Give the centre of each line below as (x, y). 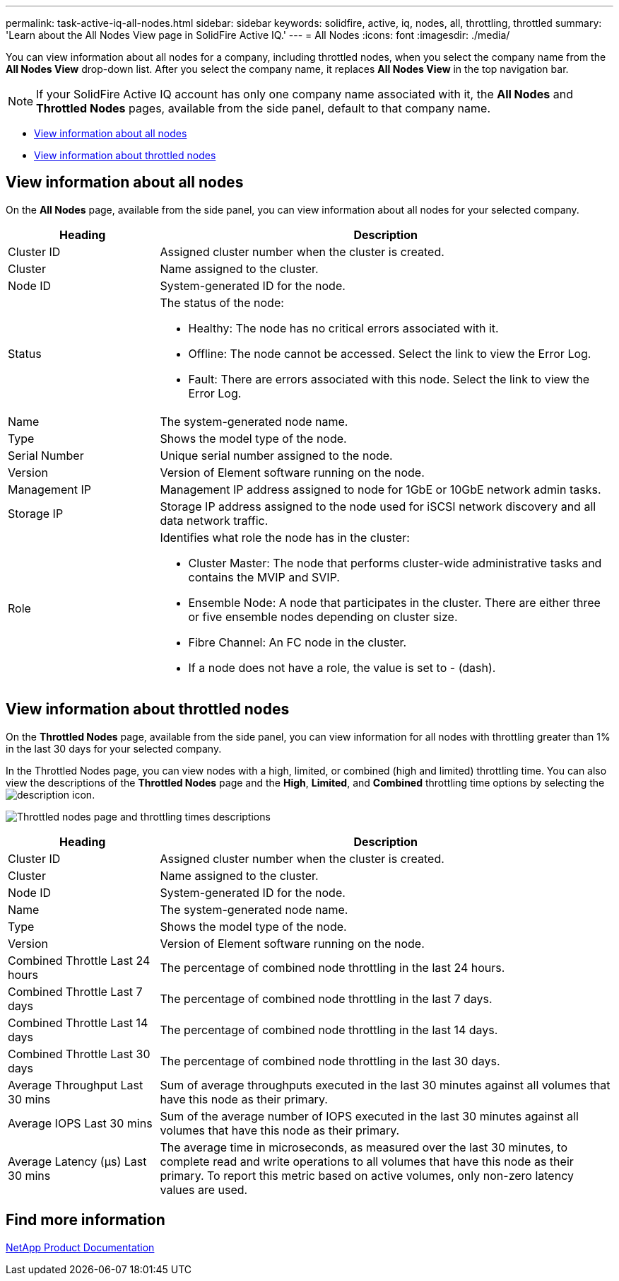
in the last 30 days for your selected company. (114, 748)
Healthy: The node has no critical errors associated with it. (343, 328)
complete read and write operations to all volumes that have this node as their (367, 1161)
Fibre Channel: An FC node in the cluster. (297, 642)
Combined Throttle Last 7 (75, 991)
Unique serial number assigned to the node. (276, 455)
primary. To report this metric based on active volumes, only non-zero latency (367, 1175)
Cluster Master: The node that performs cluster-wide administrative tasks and (395, 563)
